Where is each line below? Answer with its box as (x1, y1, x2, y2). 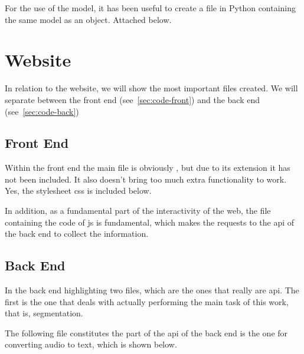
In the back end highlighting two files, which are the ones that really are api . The (5, 284, 299, 296)
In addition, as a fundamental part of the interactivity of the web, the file (5, 204, 271, 217)
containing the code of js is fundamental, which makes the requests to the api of (5, 216, 295, 228)
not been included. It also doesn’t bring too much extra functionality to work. (5, 173, 287, 185)
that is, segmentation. (5, 307, 83, 319)
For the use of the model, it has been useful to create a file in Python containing (5, 2, 296, 14)
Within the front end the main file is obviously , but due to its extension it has (5, 161, 290, 174)
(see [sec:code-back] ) (5, 105, 79, 117)
